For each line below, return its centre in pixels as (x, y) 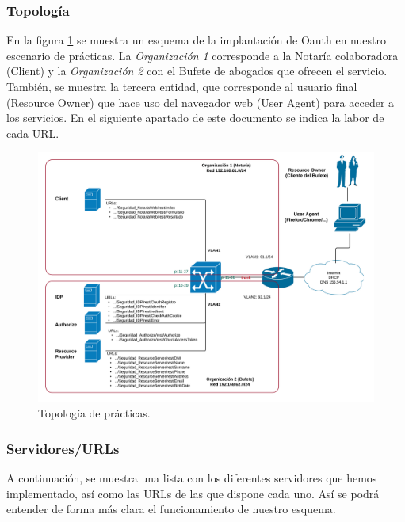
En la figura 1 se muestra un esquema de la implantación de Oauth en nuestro (196, 40)
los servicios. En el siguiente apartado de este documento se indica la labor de (195, 118)
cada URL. (33, 133)
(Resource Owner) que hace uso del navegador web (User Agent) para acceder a (201, 102)
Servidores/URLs (63, 448)
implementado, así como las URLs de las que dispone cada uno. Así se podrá (193, 493)
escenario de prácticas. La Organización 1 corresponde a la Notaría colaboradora (202, 55)
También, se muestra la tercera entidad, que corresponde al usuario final (182, 86)
